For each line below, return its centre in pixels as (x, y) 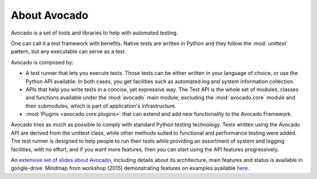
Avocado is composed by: (42, 62)
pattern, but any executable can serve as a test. (68, 51)
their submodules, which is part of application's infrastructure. (101, 106)
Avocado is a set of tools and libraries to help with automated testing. (95, 33)
